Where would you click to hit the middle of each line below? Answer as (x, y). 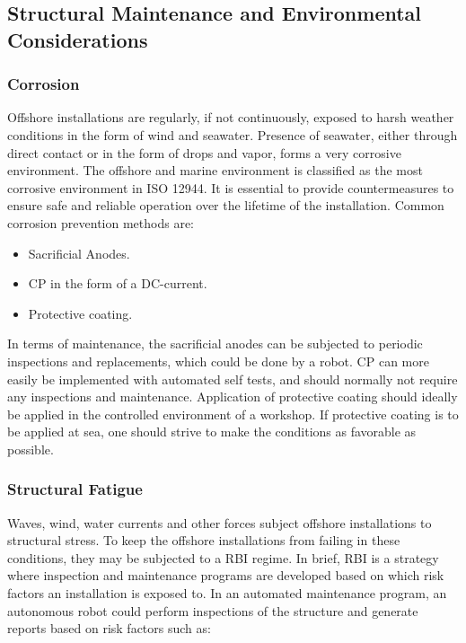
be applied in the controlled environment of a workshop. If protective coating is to (233, 414)
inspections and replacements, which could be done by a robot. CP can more (218, 361)
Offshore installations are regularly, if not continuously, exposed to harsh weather (231, 117)
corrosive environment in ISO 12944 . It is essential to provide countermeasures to (231, 187)
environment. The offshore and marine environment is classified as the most (215, 170)
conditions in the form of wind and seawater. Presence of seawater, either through (233, 134)
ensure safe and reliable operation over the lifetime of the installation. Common (226, 205)
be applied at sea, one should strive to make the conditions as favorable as (212, 432)
